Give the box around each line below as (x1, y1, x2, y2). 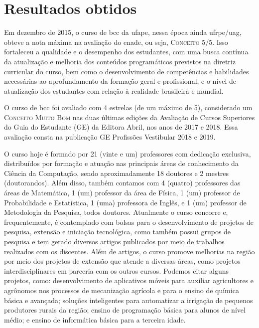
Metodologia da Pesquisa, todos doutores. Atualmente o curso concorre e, (4, 207, 228, 217)
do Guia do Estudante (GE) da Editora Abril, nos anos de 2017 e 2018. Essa (4, 122, 238, 132)
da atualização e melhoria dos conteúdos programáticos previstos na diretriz (4, 56, 236, 66)
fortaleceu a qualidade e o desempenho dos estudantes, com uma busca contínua (4, 46, 249, 57)
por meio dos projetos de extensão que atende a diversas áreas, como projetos (4, 256, 241, 266)
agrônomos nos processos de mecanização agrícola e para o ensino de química (4, 285, 239, 295)
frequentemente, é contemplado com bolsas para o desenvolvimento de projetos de (4, 216, 254, 227)
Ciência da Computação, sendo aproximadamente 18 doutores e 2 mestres (4, 167, 229, 178)
